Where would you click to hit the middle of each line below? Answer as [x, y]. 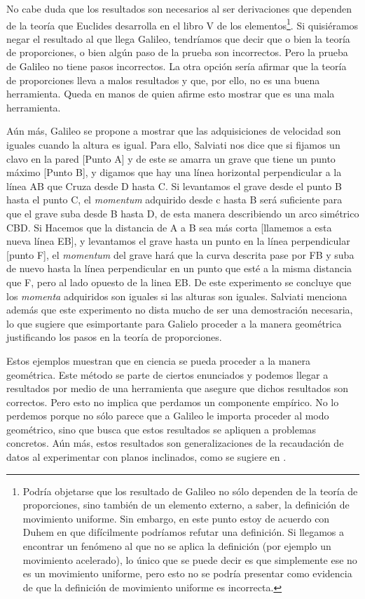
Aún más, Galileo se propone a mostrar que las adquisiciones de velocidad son [174, 131]
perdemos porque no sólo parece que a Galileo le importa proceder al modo [168, 416]
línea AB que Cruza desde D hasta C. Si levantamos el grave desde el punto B [174, 186]
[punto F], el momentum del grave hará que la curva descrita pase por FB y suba [180, 254]
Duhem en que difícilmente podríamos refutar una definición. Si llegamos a [184, 532]
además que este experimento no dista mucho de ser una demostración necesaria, [180, 310]
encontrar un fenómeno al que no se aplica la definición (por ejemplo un [177, 546]
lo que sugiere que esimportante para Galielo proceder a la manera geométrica [174, 323]
